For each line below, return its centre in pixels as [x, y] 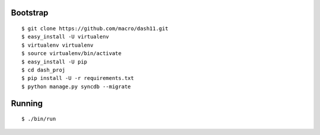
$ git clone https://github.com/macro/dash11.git [95, 29]
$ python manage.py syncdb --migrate [76, 86]
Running [27, 103]
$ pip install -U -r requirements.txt [78, 78]
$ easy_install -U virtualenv [65, 37]
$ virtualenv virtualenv [57, 45]
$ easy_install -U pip [55, 62]
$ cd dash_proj [44, 70]
